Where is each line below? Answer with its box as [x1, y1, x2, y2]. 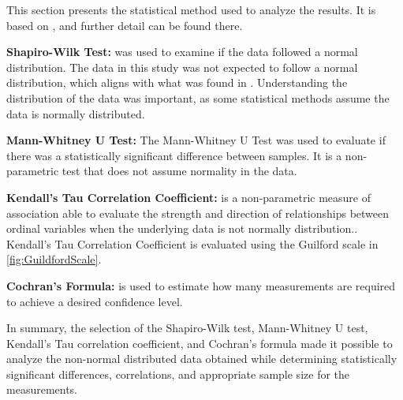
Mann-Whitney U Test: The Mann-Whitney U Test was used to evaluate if [6, 132, 386, 148]
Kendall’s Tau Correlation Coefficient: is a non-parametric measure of [6, 189, 371, 205]
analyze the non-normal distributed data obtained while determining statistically [6, 350, 397, 367]
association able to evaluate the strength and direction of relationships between [6, 204, 390, 221]
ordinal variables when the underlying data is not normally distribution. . [6, 220, 358, 237]
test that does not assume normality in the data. [62, 163, 297, 179]
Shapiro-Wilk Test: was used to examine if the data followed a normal [6, 43, 358, 60]
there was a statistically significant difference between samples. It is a [6, 147, 342, 163]
